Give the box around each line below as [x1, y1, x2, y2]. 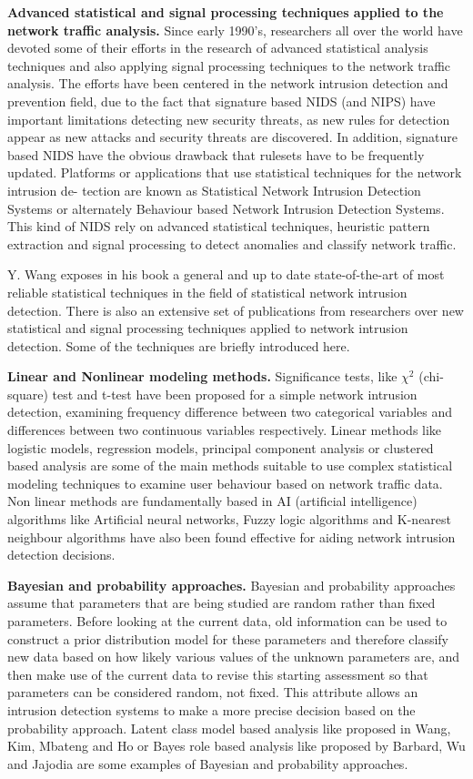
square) [7, 384, 48, 403]
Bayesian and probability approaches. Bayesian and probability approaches [7, 575, 456, 594]
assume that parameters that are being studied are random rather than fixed [7, 593, 436, 612]
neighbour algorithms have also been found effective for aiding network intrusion [7, 527, 456, 546]
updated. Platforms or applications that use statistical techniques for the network [7, 163, 462, 182]
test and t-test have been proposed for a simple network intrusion [52, 384, 418, 403]
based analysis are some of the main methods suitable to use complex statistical [7, 456, 453, 475]
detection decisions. [7, 545, 116, 564]
